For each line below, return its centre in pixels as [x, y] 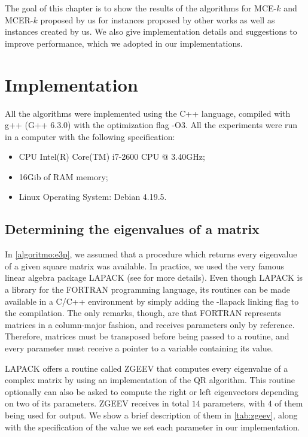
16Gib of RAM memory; [63, 176]
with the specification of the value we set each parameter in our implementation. [153, 427]
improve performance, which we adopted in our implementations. [124, 43]
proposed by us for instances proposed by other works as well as [158, 19]
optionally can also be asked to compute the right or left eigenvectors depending [152, 391]
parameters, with [234, 403]
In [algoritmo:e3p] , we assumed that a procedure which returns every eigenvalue [151, 254]
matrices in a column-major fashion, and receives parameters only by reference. [150, 324]
